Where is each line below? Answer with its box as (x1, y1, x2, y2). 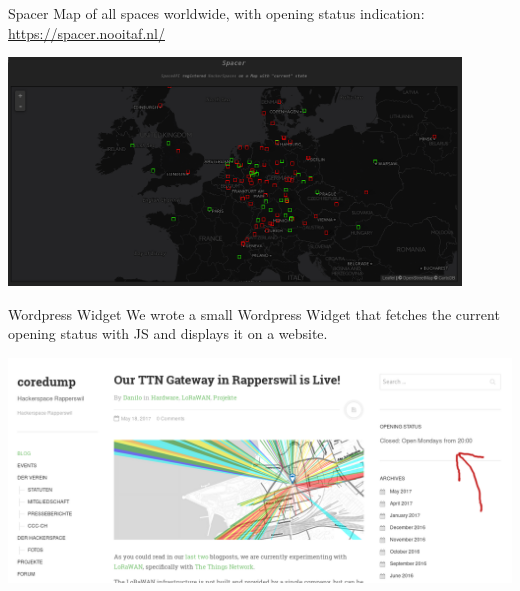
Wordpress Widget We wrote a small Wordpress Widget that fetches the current (8, 303, 500, 324)
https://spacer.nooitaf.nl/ (8, 22, 165, 43)
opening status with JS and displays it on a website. (8, 323, 328, 344)
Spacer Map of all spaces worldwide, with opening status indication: (8, 3, 425, 23)
